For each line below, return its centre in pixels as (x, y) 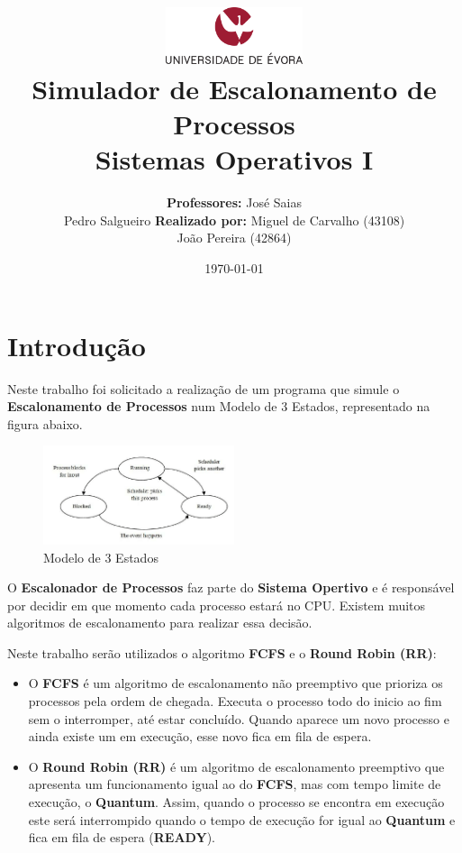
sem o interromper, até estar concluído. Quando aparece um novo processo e (239, 718)
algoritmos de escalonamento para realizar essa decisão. (160, 623)
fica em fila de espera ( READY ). (122, 837)
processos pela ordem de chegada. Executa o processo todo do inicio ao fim (235, 701)
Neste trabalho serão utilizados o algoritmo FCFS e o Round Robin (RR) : (222, 652)
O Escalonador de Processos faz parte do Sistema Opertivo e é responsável (231, 587)
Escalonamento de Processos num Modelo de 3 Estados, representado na (219, 406)
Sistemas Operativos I (234, 159)
